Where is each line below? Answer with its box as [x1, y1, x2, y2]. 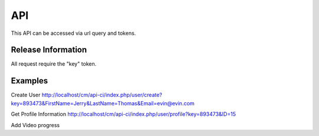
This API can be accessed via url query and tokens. [11, 30, 136, 37]
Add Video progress [11, 121, 60, 128]
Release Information [11, 45, 87, 55]
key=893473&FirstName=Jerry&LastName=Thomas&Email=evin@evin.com [11, 99, 195, 106]
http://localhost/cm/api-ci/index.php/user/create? [41, 92, 162, 99]
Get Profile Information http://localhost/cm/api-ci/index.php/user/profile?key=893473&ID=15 [11, 111, 236, 118]
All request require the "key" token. [11, 60, 97, 67]
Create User [11, 92, 41, 99]
